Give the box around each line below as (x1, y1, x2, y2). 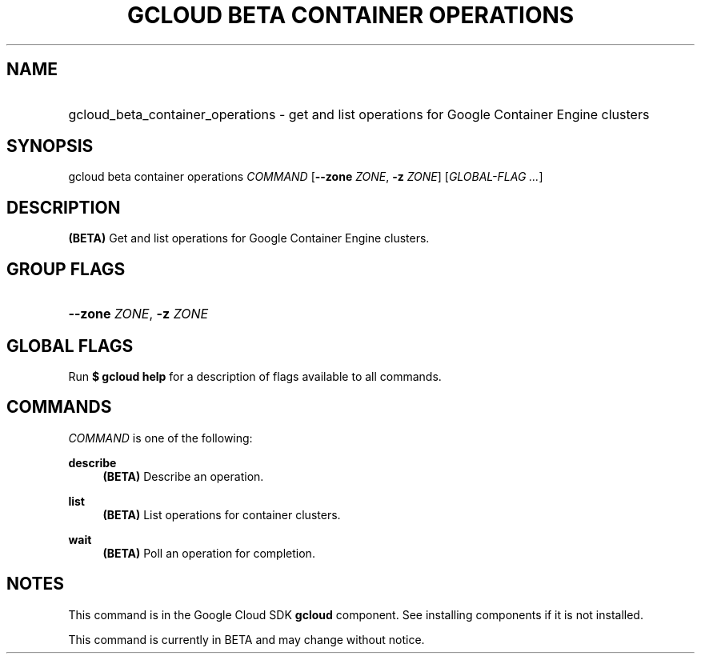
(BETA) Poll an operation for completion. (102, 546, 315, 560)
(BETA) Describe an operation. (102, 469, 264, 483)
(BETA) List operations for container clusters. (102, 507, 341, 522)
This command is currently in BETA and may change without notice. (68, 632, 425, 646)
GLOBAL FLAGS (6, 335, 134, 356)
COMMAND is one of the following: (68, 430, 253, 445)
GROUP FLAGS (6, 258, 126, 279)
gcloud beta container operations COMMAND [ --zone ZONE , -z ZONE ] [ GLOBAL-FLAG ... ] (68, 170, 543, 184)
